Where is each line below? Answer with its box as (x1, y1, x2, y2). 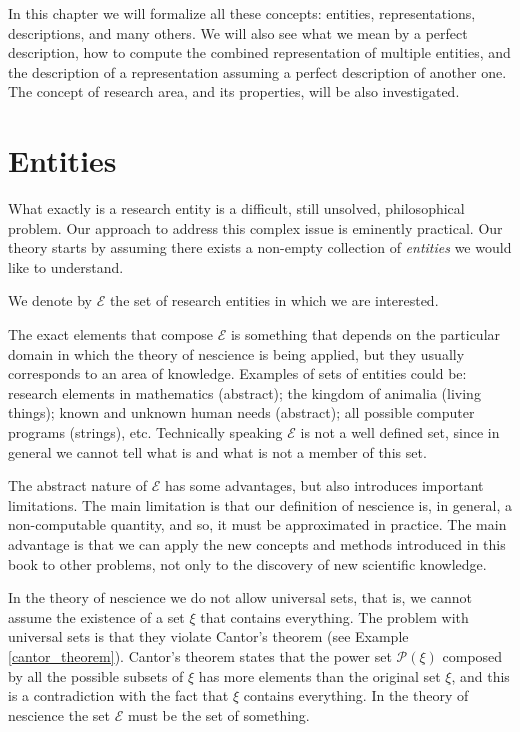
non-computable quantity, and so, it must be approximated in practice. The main (8, 514, 507, 535)
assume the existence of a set (8, 606, 185, 627)
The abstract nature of (8, 475, 147, 496)
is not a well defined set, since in (300, 422, 500, 443)
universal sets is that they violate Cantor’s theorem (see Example (8, 626, 409, 647)
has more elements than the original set (198, 665, 441, 686)
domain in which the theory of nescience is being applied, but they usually (8, 343, 465, 364)
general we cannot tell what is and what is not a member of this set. (8, 441, 427, 462)
